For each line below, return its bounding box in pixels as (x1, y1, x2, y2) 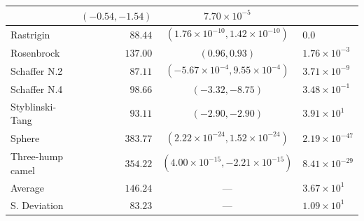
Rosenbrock (10, 45, 60, 59)
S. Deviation (10, 197, 64, 212)
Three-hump (10, 149, 64, 164)
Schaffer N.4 (10, 81, 63, 96)
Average (10, 180, 44, 194)
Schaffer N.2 (10, 63, 63, 78)
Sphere (10, 131, 40, 145)
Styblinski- (10, 99, 57, 113)
